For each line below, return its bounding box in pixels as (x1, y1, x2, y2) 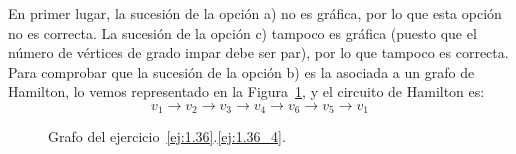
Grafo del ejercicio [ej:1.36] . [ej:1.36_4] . (48, 126, 286, 147)
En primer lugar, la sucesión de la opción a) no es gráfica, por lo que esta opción (8, 3, 502, 23)
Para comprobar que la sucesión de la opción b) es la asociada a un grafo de (8, 61, 475, 82)
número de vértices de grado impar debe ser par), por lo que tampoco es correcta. (8, 42, 509, 63)
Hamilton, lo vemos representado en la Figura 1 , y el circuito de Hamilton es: (8, 81, 485, 102)
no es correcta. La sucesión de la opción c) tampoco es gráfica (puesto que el (8, 22, 477, 43)
